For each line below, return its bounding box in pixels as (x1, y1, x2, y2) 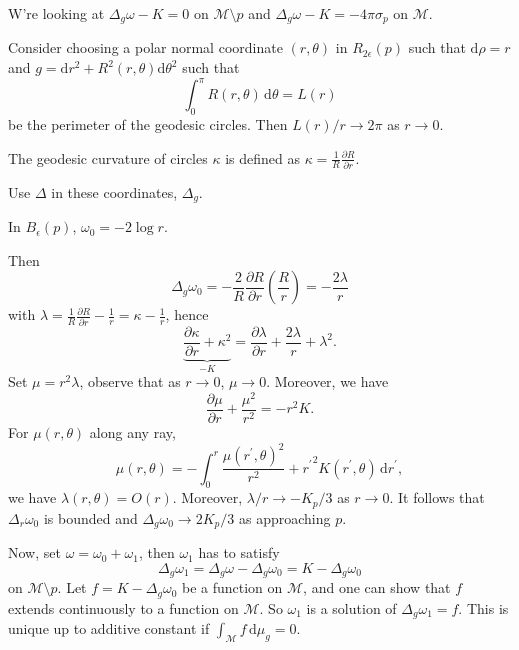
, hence (165, 304, 209, 325)
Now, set (8, 542, 61, 563)
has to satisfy (198, 542, 280, 563)
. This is (458, 597, 509, 618)
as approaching (238, 507, 331, 528)
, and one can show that (303, 577, 451, 598)
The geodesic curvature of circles (8, 147, 208, 168)
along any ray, (89, 422, 176, 443)
